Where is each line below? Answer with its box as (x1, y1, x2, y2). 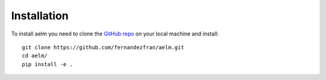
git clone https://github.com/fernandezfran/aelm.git (22, 44, 184, 51)
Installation (11, 9, 69, 22)
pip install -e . (22, 61, 73, 67)
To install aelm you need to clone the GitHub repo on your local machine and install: (11, 30, 219, 37)
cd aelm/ (22, 52, 48, 60)
